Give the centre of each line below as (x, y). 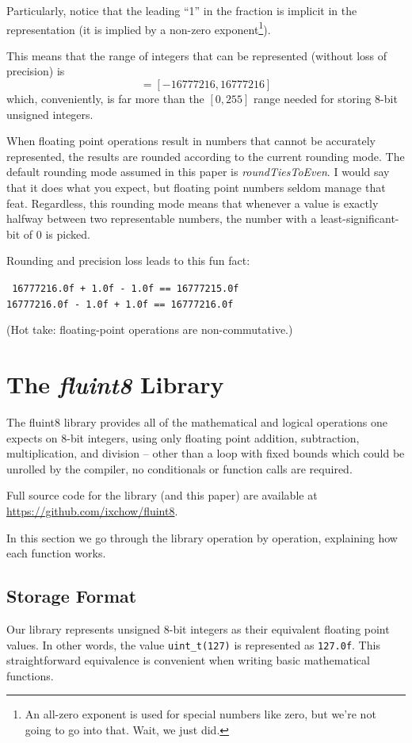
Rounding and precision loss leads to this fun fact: (128, 260)
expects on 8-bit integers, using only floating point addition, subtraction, (183, 437)
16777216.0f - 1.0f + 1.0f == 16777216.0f (120, 304)
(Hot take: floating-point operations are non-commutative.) (150, 329)
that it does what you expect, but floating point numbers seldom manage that (196, 187)
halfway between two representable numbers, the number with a (162, 218)
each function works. (56, 553)
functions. (30, 675)
